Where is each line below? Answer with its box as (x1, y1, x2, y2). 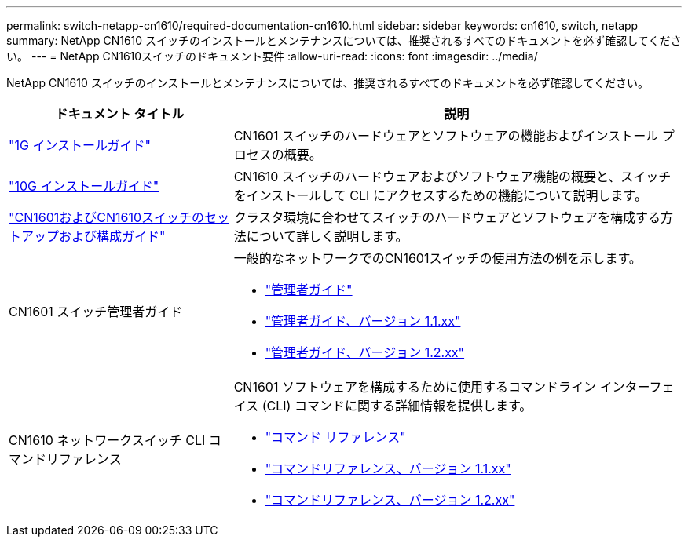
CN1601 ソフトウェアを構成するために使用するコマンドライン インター (233, 379, 650, 395)
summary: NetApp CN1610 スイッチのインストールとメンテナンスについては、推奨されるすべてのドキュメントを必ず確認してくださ (6, 34, 682, 47)
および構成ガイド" (59, 228, 166, 244)
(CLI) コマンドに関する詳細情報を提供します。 (262, 398, 532, 414)
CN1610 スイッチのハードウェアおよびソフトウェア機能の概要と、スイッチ (233, 169, 672, 184)
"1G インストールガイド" (9, 137, 152, 153)
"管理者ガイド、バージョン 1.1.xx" (265, 313, 461, 329)
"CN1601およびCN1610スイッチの (9, 210, 205, 225)
